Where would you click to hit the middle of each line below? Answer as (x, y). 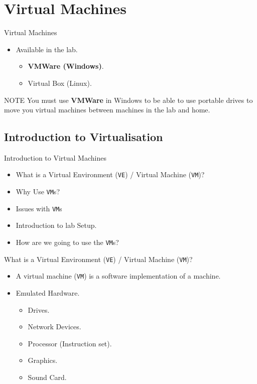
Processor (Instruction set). (70, 343)
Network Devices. (54, 327)
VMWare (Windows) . (66, 66)
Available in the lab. (47, 49)
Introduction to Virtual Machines (55, 157)
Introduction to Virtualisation (84, 137)
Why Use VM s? (38, 191)
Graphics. (43, 360)
